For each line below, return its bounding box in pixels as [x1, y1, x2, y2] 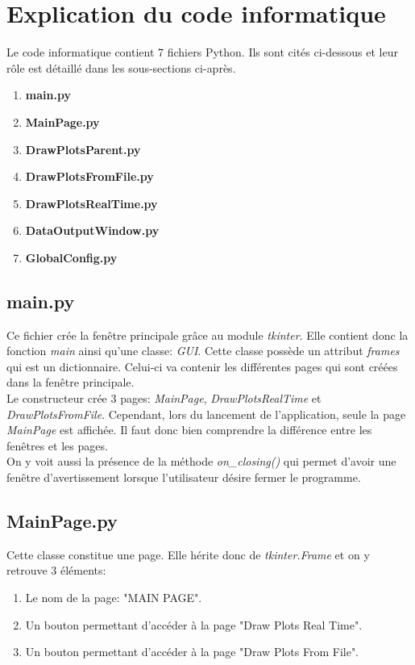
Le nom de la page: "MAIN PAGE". [25, 589, 202, 605]
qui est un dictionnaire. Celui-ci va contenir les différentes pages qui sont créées [6, 358, 398, 374]
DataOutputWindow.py [25, 222, 160, 239]
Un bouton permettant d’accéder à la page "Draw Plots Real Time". [25, 616, 363, 633]
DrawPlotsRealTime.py [25, 194, 158, 211]
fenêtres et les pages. [6, 437, 108, 454]
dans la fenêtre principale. [6, 374, 135, 391]
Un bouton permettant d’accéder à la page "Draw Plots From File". [25, 643, 359, 660]
